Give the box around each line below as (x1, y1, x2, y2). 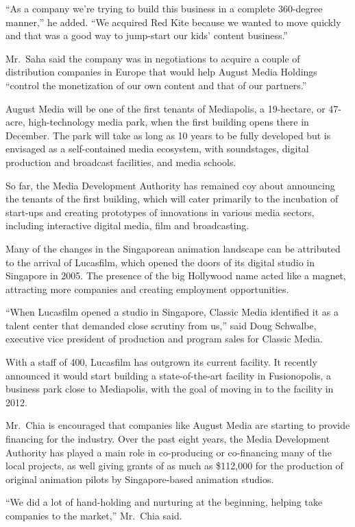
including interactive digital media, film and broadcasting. (5, 218, 249, 233)
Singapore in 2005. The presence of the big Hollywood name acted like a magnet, (5, 268, 346, 283)
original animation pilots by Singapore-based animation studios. (5, 471, 274, 486)
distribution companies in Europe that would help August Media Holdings (5, 65, 317, 79)
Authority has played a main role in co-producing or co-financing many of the (5, 445, 332, 459)
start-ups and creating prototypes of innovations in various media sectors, (5, 204, 315, 219)
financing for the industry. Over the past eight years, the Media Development (5, 432, 330, 446)
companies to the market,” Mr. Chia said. (5, 508, 182, 522)
